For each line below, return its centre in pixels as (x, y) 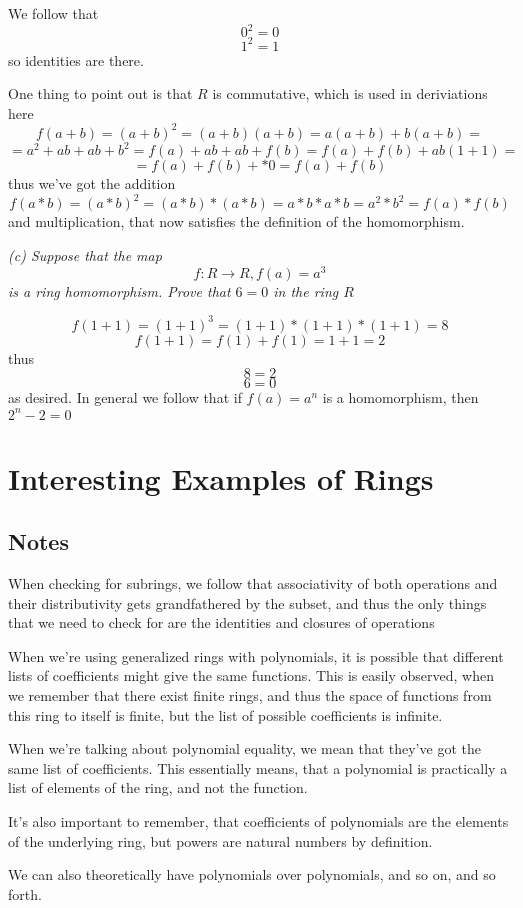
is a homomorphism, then (400, 397)
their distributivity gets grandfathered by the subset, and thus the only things (247, 602)
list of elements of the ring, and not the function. (158, 787)
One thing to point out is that (100, 93)
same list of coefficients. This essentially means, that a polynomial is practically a (258, 767)
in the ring (306, 290)
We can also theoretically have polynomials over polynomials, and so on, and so (252, 874)
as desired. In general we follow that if (125, 397)
